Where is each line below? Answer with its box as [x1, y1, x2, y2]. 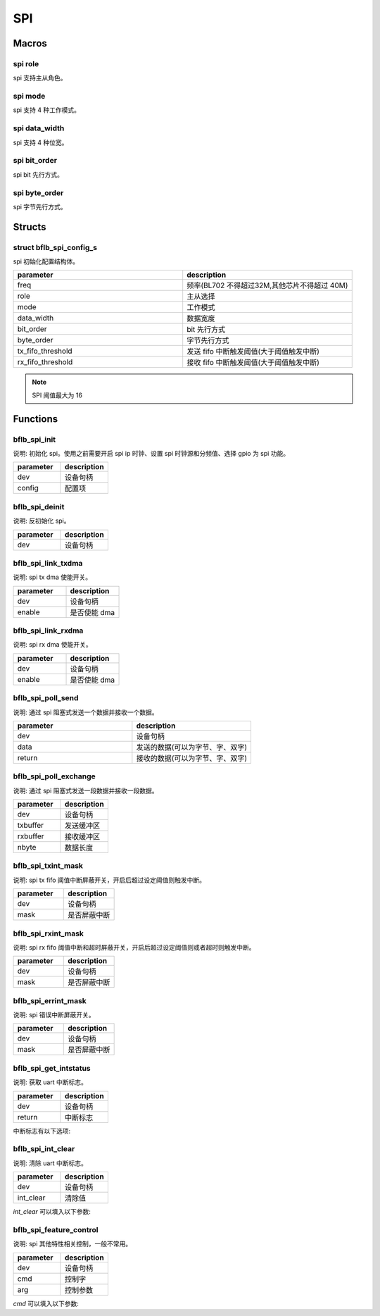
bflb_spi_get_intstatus [13, 1063, 91, 1073]
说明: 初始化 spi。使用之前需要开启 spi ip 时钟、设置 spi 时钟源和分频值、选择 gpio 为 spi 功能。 [13, 449, 290, 457]
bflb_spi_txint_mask [13, 861, 84, 871]
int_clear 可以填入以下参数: [13, 1208, 91, 1216]
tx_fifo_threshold [17, 346, 73, 356]
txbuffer [17, 821, 44, 831]
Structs [13, 221, 46, 232]
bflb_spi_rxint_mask [13, 929, 84, 938]
